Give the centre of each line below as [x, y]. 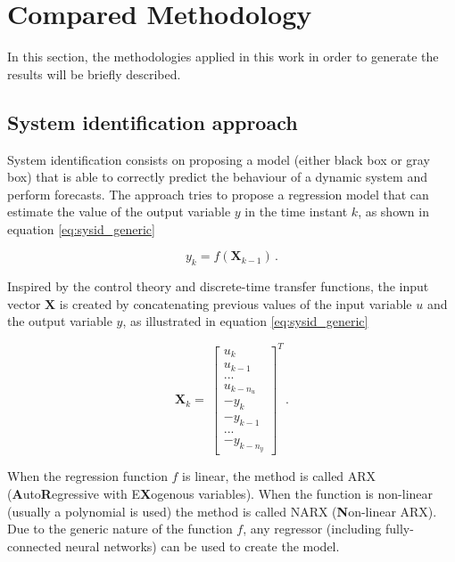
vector [24, 303]
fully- [399, 529]
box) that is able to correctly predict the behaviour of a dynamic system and [217, 177]
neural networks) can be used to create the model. [203, 546]
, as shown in [393, 212]
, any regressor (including [312, 529]
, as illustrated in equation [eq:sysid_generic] [245, 321]
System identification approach [153, 122]
